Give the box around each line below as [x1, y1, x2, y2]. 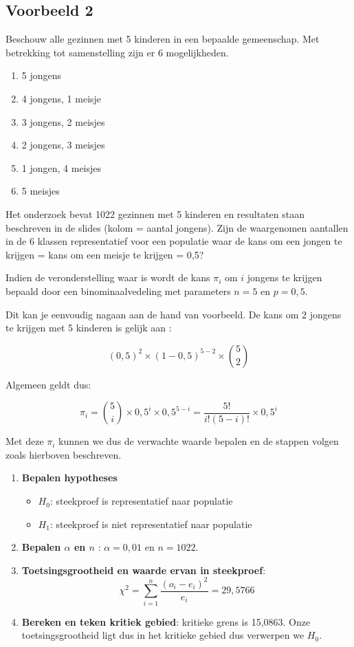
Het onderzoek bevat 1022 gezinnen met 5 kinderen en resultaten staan [5, 206, 305, 221]
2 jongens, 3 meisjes [21, 138, 105, 152]
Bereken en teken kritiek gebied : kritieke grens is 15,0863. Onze [21, 614, 311, 628]
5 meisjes [21, 184, 60, 198]
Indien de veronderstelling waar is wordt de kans [5, 270, 210, 285]
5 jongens [21, 68, 62, 83]
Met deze [5, 434, 44, 448]
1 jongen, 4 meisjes [21, 160, 102, 175]
